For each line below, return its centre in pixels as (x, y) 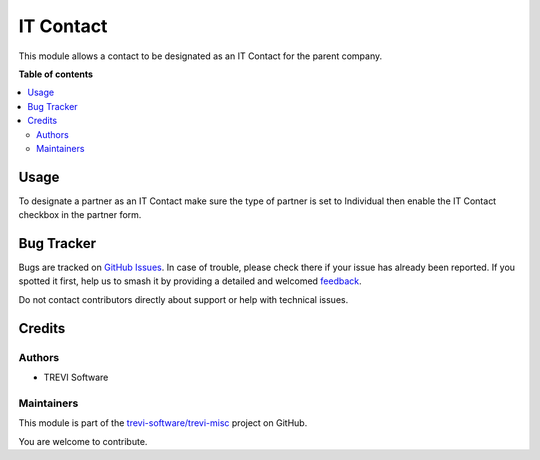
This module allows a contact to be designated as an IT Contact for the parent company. (200, 56)
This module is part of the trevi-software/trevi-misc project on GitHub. (163, 423)
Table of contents (56, 74)
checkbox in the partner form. (80, 215)
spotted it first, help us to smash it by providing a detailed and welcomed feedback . (190, 281)
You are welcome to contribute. (83, 441)
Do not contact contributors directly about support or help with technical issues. (183, 299)
